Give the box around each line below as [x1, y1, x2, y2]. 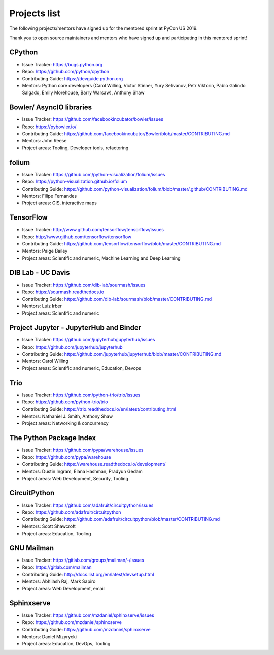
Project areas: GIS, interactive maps [22, 200, 97, 206]
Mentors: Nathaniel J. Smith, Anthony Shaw [22, 413, 113, 419]
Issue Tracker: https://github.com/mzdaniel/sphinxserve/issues [22, 612, 154, 618]
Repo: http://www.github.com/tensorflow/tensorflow [22, 234, 132, 240]
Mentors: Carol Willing [22, 358, 68, 364]
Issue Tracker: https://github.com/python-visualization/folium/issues [22, 171, 165, 177]
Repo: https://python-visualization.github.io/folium [22, 178, 127, 185]
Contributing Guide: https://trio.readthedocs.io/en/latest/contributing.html [22, 406, 176, 412]
